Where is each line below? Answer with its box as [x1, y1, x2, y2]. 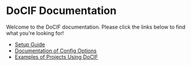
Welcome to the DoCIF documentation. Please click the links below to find [6, 23, 186, 30]
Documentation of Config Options [14, 47, 97, 54]
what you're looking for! [6, 29, 64, 36]
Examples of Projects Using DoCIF [14, 53, 98, 60]
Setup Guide [14, 41, 45, 48]
